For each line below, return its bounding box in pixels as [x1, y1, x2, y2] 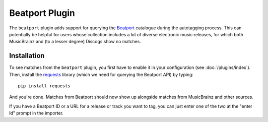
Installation [9, 52, 45, 60]
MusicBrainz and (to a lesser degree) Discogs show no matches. [9, 39, 141, 45]
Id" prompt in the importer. [9, 110, 64, 116]
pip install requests [18, 83, 70, 89]
